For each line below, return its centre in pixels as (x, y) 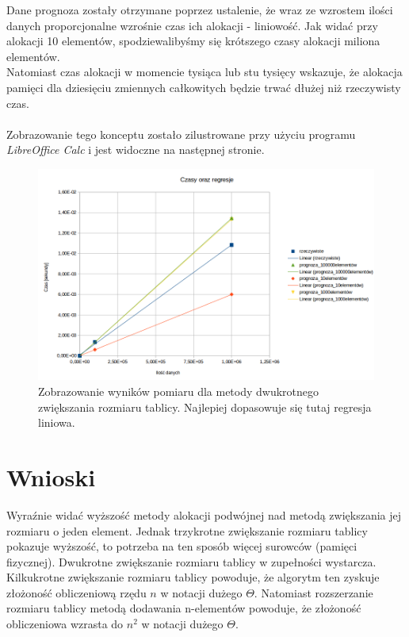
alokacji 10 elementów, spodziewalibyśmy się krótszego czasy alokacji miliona (193, 41)
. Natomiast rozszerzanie (313, 592)
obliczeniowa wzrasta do (65, 624)
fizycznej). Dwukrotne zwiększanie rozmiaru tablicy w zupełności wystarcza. (191, 561)
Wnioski (51, 476)
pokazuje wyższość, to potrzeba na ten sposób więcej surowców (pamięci (182, 546)
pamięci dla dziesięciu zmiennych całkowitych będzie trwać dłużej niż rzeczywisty (204, 87)
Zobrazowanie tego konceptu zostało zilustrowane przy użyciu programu (181, 134)
